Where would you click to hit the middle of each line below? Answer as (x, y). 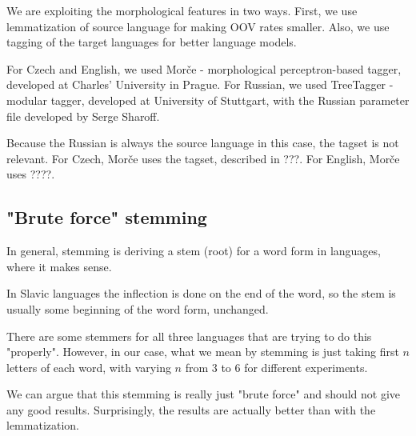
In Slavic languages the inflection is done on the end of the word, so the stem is (201, 293)
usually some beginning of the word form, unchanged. (138, 308)
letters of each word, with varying (89, 367)
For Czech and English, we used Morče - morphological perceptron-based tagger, (204, 68)
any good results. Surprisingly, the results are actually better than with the (191, 409)
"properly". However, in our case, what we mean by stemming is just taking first (203, 352)
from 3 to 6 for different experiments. (276, 367)
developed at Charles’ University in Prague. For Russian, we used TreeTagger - (200, 84)
